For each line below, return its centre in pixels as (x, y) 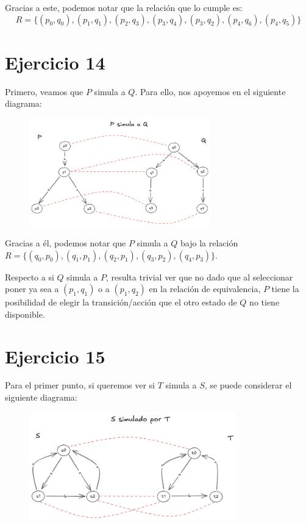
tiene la (285, 289)
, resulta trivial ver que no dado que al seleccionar (199, 277)
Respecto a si (30, 277)
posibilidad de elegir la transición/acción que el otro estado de (121, 302)
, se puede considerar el (248, 385)
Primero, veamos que (44, 91)
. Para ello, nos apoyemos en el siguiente (210, 91)
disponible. (25, 314)
